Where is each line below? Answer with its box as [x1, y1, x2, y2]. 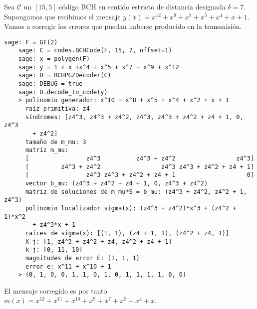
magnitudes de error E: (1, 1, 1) [25, 254, 140, 262]
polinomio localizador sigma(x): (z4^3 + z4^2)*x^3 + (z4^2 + [25, 204, 237, 212]
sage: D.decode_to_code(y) [18, 88, 108, 96]
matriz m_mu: [25, 147, 68, 154]
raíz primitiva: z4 [25, 105, 90, 113]
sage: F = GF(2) [4, 38, 58, 46]
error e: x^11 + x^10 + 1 [25, 263, 111, 270]
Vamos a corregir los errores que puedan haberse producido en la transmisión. [4, 21, 242, 31]
